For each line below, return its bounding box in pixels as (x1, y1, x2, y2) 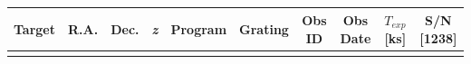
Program (170, 19, 227, 38)
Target (14, 19, 56, 38)
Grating (239, 19, 289, 38)
